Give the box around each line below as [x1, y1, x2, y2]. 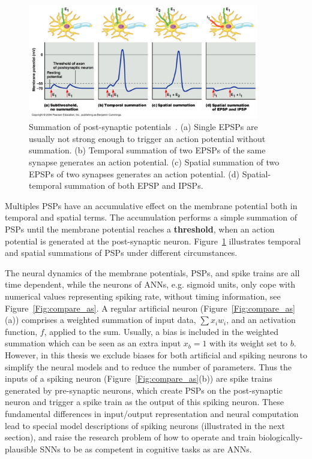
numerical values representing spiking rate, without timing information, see [5, 289, 281, 302]
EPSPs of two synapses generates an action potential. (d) [29, 167, 240, 180]
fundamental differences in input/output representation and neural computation [5, 407, 299, 419]
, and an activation [226, 313, 296, 326]
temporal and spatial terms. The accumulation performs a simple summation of [5, 211, 298, 224]
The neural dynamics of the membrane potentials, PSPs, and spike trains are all [5, 266, 300, 279]
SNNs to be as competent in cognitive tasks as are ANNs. [40, 442, 252, 455]
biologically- [258, 431, 303, 443]
